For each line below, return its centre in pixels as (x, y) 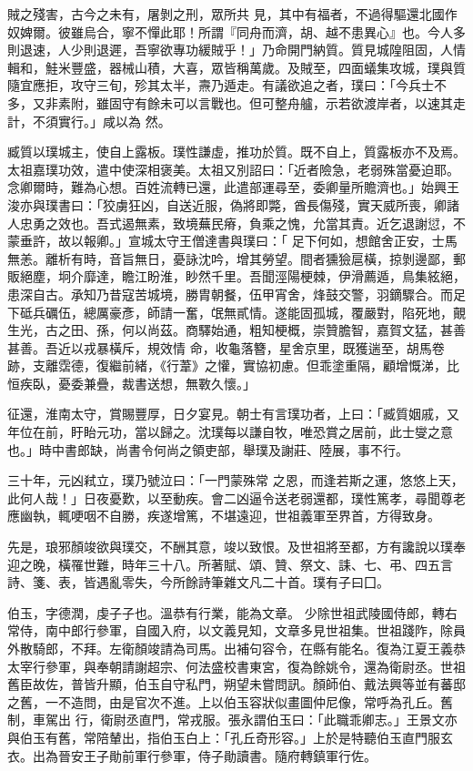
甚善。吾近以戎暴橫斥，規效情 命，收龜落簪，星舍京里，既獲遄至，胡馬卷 (226, 347)
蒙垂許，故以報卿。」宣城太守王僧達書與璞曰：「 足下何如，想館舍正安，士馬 (232, 241)
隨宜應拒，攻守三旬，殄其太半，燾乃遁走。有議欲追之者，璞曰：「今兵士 (221, 85)
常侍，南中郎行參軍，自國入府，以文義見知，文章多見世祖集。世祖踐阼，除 (230, 630)
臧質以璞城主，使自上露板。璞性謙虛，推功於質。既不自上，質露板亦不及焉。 (236, 152)
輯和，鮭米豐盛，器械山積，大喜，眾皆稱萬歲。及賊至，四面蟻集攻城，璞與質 (236, 67)
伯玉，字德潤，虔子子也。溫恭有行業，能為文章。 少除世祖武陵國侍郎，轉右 (232, 612)
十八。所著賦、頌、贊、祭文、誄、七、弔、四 (293, 564)
